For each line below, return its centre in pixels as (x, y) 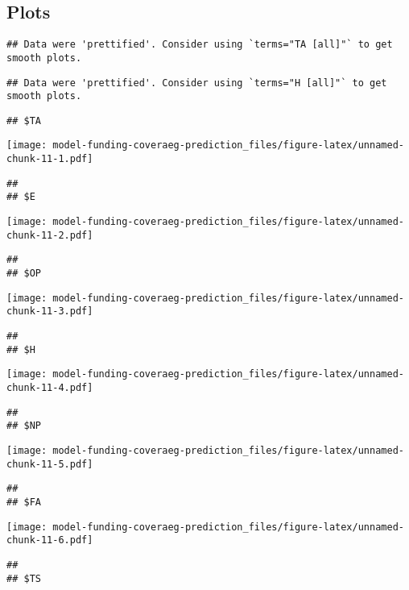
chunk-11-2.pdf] (50, 235)
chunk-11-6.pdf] (50, 540)
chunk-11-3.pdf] (50, 312)
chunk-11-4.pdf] (50, 388)
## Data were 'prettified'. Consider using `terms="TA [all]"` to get (200, 45)
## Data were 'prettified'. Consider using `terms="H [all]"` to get (197, 83)
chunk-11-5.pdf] (50, 464)
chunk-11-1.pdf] (50, 159)
